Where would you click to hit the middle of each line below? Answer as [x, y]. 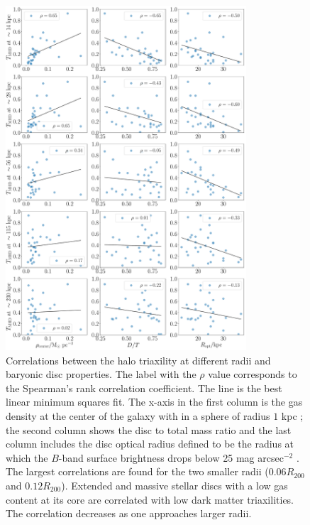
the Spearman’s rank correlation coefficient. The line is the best [144, 388]
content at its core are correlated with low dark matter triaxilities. [150, 499]
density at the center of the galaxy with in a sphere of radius [138, 416]
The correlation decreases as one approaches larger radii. [129, 513]
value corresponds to [253, 374]
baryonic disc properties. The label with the [101, 374]
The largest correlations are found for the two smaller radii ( [137, 471]
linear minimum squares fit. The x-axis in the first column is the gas [154, 402]
